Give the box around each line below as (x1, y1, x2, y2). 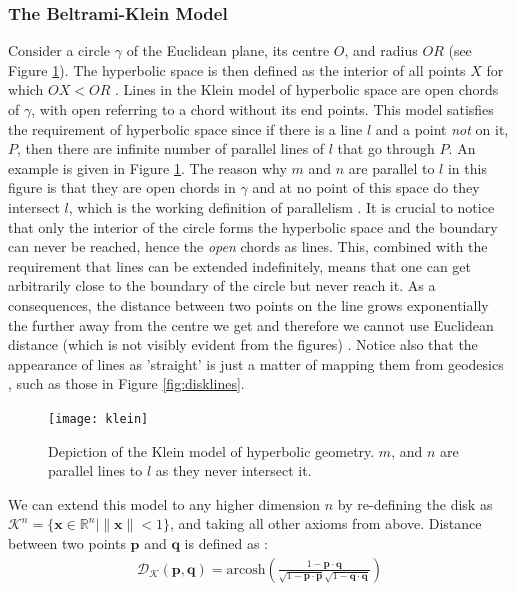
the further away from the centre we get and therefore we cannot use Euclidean (8, 314, 494, 335)
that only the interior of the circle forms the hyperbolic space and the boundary (8, 216, 498, 237)
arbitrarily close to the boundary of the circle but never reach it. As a (8, 275, 436, 296)
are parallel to (348, 157, 435, 178)
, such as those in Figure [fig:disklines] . (8, 373, 245, 394)
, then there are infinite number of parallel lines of (17, 138, 325, 159)
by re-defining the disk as (337, 493, 493, 514)
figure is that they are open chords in (8, 177, 236, 198)
